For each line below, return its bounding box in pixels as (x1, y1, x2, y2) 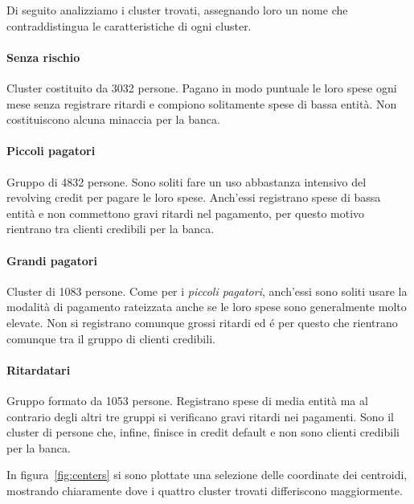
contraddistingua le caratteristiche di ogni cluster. (6, 17, 252, 34)
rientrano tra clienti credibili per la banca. (6, 220, 215, 237)
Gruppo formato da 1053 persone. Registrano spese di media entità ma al (6, 391, 368, 408)
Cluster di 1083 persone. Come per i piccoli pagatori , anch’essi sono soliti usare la (6, 282, 408, 299)
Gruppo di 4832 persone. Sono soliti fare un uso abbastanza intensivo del (6, 173, 367, 190)
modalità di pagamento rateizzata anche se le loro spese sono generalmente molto (6, 298, 407, 315)
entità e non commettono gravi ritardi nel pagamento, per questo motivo (6, 204, 365, 221)
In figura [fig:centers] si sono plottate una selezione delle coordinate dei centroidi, (6, 466, 408, 483)
